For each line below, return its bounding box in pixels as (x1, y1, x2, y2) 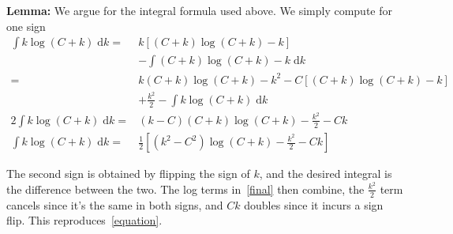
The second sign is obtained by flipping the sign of (6, 165, 250, 182)
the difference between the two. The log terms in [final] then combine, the (6, 180, 365, 197)
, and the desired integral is (259, 165, 392, 182)
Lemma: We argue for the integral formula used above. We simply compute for (6, 2, 392, 18)
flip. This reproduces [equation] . (6, 212, 163, 228)
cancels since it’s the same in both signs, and (6, 196, 223, 213)
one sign (6, 17, 46, 34)
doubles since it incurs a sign (244, 196, 384, 213)
